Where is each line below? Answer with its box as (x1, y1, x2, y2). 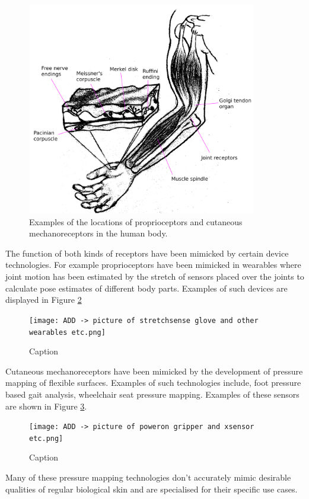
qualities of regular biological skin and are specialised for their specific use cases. (5, 482, 298, 495)
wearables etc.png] (29, 328, 106, 337)
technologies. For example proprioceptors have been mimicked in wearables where (5, 258, 301, 271)
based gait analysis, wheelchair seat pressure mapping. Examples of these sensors (5, 388, 300, 400)
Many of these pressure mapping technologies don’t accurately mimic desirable (5, 471, 291, 484)
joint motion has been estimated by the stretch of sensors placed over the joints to (5, 270, 304, 283)
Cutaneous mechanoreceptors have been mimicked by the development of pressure (5, 364, 303, 377)
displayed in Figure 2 (5, 293, 82, 306)
